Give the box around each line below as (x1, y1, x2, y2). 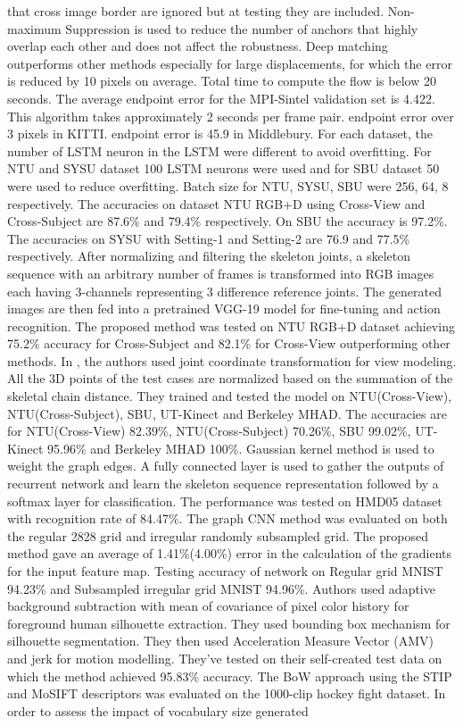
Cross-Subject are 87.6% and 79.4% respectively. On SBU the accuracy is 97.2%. (7, 212, 448, 230)
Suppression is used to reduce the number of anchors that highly (65, 19, 418, 38)
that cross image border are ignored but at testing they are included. (7, 2, 384, 20)
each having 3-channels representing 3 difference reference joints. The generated (7, 281, 442, 300)
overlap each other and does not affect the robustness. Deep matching (7, 37, 388, 55)
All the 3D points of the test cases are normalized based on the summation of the (7, 369, 453, 388)
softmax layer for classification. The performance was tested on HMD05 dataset (7, 491, 442, 510)
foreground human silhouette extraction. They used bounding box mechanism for (7, 613, 451, 632)
